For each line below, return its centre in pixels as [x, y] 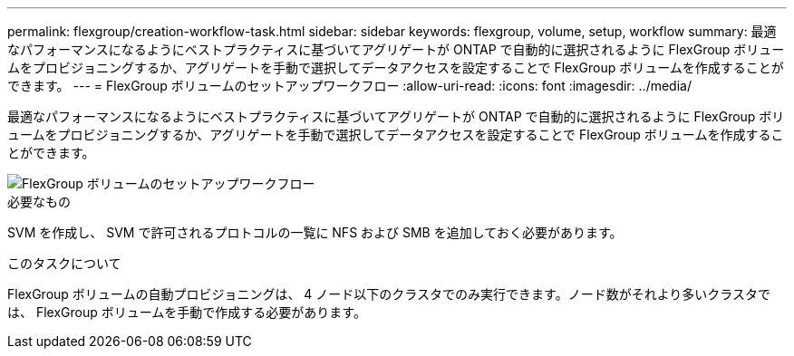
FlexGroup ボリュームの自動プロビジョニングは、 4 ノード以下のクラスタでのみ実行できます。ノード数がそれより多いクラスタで [389, 294]
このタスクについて [64, 263]
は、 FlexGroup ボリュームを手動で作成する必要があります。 [187, 312]
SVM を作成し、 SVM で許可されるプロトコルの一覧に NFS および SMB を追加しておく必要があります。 [315, 232]
